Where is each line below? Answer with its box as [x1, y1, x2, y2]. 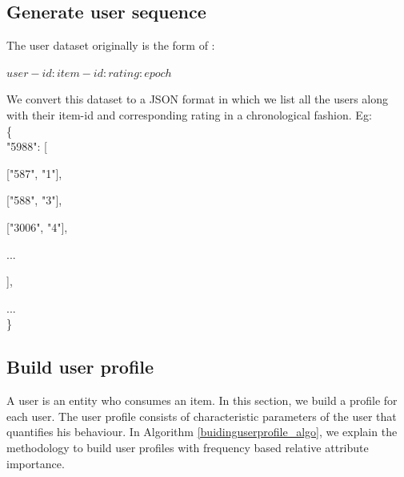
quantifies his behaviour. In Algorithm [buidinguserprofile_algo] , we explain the [6, 423, 398, 440]
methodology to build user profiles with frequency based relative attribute [6, 439, 369, 455]
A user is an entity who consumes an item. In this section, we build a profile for [6, 392, 398, 409]
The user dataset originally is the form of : [6, 37, 215, 54]
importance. [6, 455, 65, 471]
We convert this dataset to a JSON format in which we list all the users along [6, 91, 389, 107]
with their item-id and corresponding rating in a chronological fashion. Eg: [6, 106, 372, 123]
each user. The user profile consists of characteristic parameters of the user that [6, 407, 397, 424]
